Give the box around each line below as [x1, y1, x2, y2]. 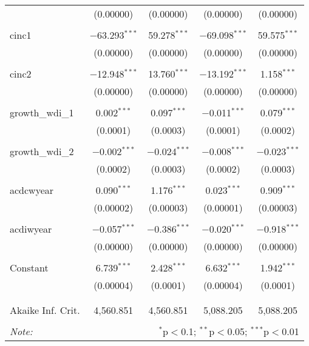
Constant [10, 261, 49, 274]
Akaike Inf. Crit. [10, 303, 80, 317]
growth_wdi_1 [10, 105, 74, 119]
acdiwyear [10, 222, 52, 236]
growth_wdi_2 [10, 144, 74, 158]
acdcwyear [10, 183, 54, 197]
